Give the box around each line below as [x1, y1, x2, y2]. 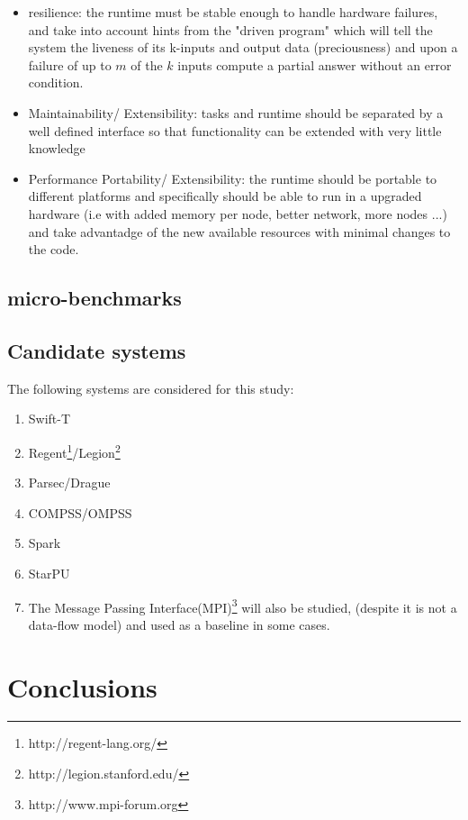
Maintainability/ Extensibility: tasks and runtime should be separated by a [28, 103, 444, 122]
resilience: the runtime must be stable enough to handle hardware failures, [28, 3, 438, 21]
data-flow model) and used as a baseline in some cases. [28, 615, 330, 633]
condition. [28, 73, 84, 92]
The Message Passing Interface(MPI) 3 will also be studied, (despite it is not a [28, 595, 457, 616]
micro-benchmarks [7, 284, 182, 312]
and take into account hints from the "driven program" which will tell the [28, 20, 433, 39]
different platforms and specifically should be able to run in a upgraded [28, 187, 422, 205]
